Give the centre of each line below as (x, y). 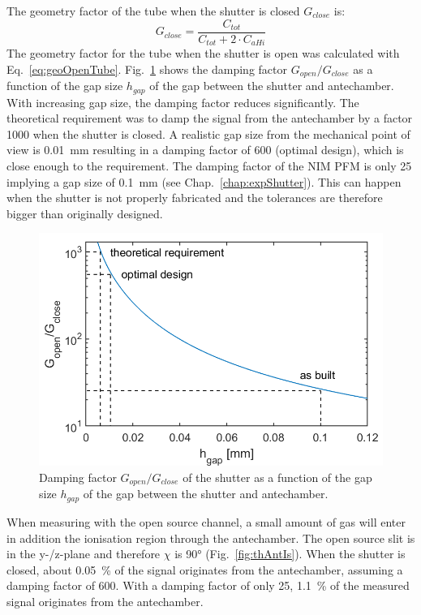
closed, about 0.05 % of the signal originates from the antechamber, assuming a (205, 569)
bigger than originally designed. (85, 213)
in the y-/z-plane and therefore (84, 554)
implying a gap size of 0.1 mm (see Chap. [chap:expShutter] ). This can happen (204, 181)
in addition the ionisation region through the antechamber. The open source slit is (211, 538)
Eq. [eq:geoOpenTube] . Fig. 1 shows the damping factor (147, 69)
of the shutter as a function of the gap (277, 477)
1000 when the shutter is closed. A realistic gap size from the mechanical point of (208, 133)
